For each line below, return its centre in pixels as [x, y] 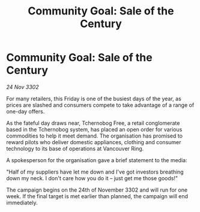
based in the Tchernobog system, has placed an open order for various [94, 129]
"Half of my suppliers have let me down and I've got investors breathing [95, 172]
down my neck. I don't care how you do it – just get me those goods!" [92, 178]
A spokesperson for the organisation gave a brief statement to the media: [97, 160]
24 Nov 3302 [23, 87]
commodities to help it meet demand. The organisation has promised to [95, 136]
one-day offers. [26, 111]
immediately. [22, 202]
